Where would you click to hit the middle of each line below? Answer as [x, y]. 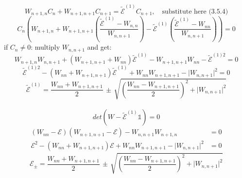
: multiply [45, 47]
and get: [99, 47]
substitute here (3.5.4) [195, 11]
